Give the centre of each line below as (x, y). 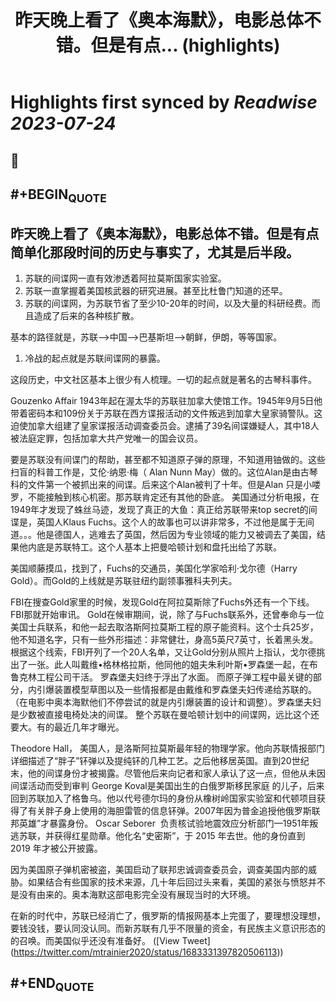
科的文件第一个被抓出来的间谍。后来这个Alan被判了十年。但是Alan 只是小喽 (166, 484)
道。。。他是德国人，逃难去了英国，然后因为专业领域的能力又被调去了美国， (163, 534)
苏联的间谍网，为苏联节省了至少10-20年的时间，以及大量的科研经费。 (168, 303)
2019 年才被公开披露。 (56, 848)
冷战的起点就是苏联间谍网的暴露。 (95, 358)
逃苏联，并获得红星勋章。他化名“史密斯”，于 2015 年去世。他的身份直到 (158, 835)
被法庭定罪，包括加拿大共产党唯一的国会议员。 (106, 438)
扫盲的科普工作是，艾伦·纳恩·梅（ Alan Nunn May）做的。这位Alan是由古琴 (164, 472)
